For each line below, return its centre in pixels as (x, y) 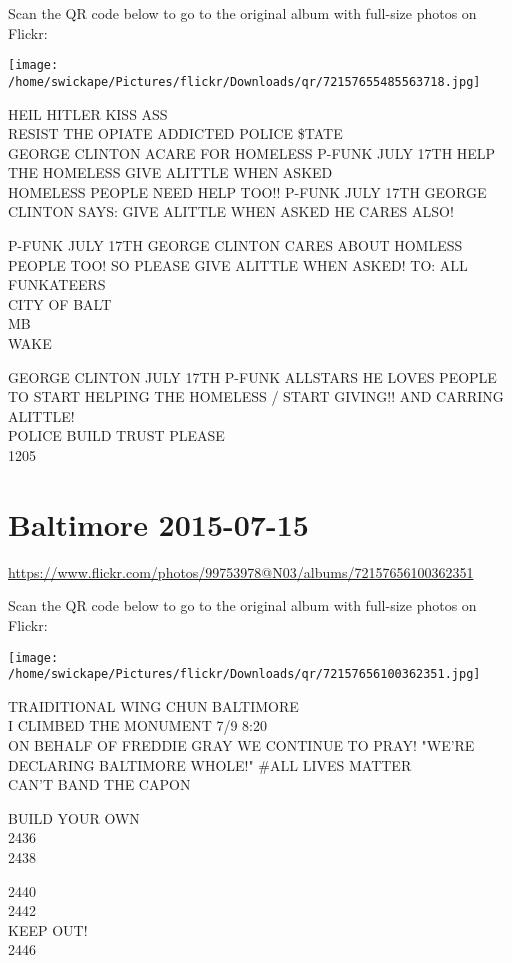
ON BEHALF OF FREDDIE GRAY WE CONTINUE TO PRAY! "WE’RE (241, 745)
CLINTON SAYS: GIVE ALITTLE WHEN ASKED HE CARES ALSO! (231, 211)
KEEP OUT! (48, 929)
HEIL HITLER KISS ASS (88, 113)
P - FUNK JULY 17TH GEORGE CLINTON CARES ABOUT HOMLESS (235, 245)
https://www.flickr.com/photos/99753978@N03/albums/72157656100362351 (241, 571)
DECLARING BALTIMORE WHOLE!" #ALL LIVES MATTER (210, 764)
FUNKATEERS (57, 284)
